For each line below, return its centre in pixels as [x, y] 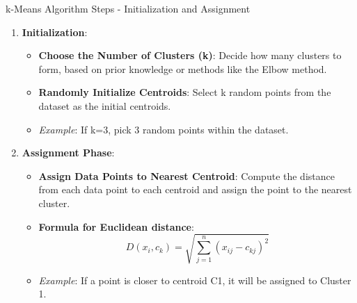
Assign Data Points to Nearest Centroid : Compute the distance [187, 175]
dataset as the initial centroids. [105, 105]
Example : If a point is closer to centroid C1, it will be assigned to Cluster [195, 280]
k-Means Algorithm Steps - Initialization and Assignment [128, 8]
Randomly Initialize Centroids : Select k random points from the [185, 92]
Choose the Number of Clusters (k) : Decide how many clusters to [190, 55]
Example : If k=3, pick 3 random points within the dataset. [164, 129]
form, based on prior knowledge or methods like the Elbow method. [183, 68]
